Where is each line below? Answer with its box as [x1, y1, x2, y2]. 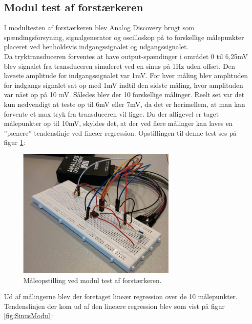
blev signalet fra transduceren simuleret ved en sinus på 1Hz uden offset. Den [4, 61, 235, 71]
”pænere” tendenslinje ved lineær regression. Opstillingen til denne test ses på [4, 127, 237, 138]
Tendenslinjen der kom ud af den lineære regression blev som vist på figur [4, 301, 225, 311]
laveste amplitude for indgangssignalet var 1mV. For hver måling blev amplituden [4, 70, 248, 81]
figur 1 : [4, 137, 25, 147]
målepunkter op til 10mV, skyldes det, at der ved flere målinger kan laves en [4, 118, 233, 128]
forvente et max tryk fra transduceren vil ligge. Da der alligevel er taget [4, 108, 219, 119]
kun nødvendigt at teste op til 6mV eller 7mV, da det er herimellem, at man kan [4, 99, 245, 109]
